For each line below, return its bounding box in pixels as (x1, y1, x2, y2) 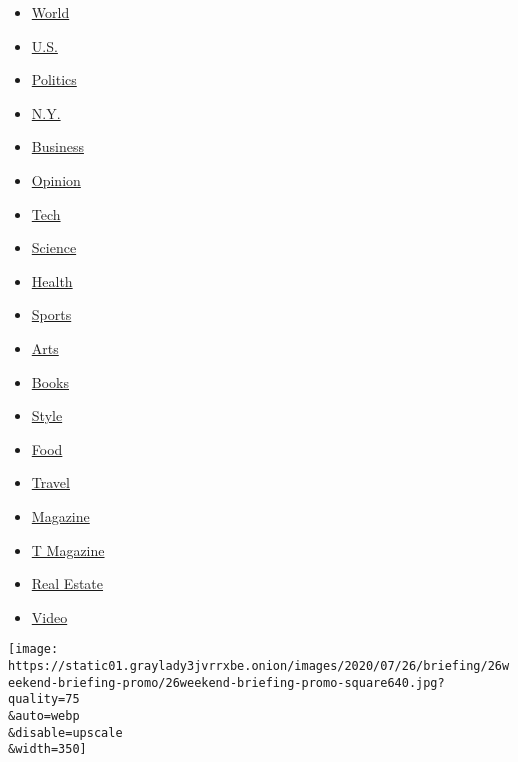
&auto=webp (8, 708, 80, 723)
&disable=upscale (8, 725, 123, 740)
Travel (31, 472, 70, 493)
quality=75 (8, 692, 80, 707)
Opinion (31, 169, 81, 190)
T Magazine (31, 539, 105, 560)
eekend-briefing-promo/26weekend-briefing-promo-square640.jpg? (8, 675, 445, 690)
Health (31, 270, 73, 291)
